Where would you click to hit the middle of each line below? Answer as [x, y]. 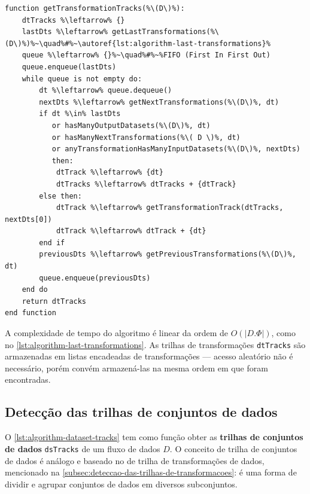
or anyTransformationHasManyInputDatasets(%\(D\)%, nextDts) [176, 149]
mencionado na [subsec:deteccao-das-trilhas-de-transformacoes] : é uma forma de [151, 472]
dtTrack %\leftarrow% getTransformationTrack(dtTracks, [170, 208]
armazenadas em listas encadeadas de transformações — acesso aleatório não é [149, 356]
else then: [60, 196]
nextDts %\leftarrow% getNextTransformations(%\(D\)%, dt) [159, 102]
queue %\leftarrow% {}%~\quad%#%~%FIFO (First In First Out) [146, 55]
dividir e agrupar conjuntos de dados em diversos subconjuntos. [121, 484]
